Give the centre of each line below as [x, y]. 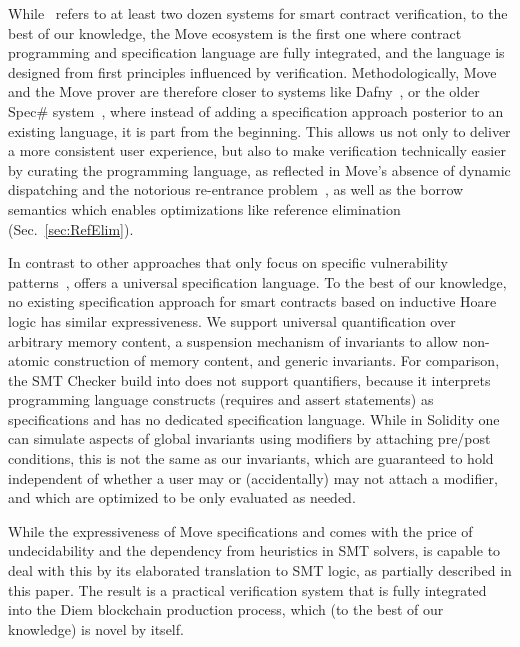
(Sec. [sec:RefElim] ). [71, 228]
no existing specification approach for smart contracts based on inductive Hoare [252, 301]
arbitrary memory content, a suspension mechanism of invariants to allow [233, 340]
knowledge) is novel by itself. [96, 628]
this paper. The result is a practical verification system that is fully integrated [247, 589]
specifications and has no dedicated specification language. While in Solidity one [254, 418]
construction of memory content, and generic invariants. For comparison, [276, 360]
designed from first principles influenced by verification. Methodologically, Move [252, 71]
